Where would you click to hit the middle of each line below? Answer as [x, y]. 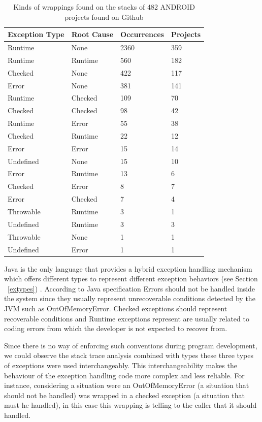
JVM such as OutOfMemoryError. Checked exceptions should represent [116, 308]
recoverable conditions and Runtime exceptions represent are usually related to [127, 318]
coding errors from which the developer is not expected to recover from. [116, 328]
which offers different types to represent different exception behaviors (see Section [131, 279]
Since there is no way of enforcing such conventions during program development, [131, 345]
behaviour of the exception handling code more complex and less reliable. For [124, 375]
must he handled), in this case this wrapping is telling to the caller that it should [130, 405]
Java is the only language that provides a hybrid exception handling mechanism [128, 268]
